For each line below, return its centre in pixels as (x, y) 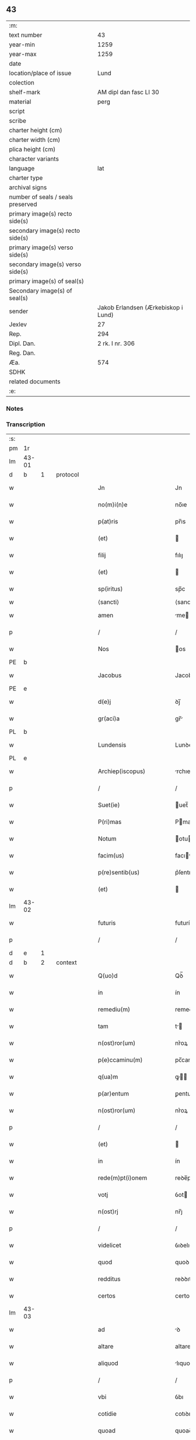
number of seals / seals (41, 197)
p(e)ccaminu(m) (120, 1060)
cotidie (107, 1414)
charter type (26, 178)
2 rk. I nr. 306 (116, 343)
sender (19, 311)
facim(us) (111, 856)
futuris (107, 923)
